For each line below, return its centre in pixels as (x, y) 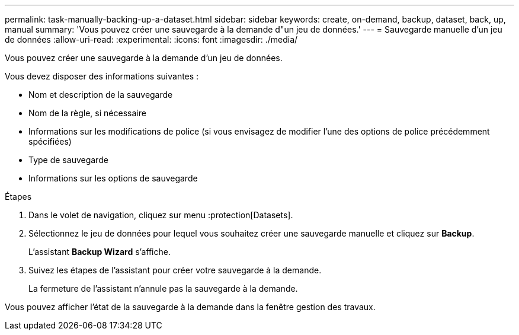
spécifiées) (50, 141)
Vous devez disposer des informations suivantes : (102, 76)
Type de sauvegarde (68, 160)
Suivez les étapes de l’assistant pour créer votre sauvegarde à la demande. (175, 270)
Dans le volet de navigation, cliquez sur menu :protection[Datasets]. (161, 215)
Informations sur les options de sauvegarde (113, 178)
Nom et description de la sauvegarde (101, 95)
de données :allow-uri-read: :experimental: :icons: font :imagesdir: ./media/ (151, 39)
